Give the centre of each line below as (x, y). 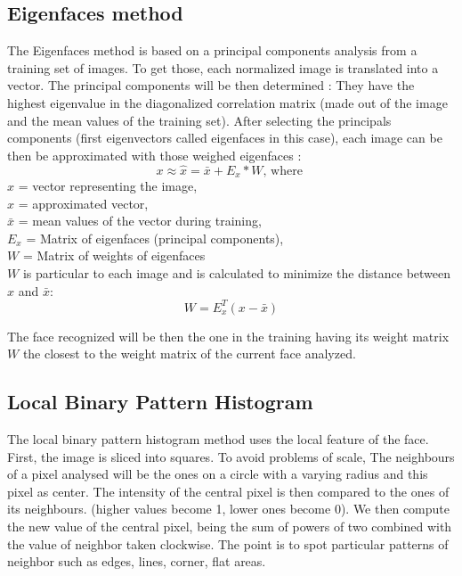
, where (283, 171)
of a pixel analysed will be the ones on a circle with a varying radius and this (218, 474)
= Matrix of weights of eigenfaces (114, 255)
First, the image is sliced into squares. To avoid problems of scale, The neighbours (231, 456)
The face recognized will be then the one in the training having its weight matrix (228, 336)
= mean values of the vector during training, (140, 221)
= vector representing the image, (108, 186)
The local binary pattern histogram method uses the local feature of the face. (218, 439)
